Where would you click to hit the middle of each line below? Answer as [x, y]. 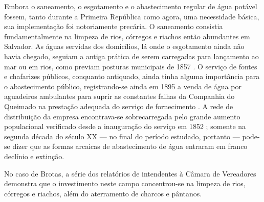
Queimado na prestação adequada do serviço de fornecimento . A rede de [119, 106]
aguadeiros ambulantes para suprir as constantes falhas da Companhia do [119, 96]
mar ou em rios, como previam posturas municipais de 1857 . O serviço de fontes [131, 66]
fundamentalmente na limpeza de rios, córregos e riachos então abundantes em [127, 36]
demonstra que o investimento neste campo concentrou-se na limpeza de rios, [125, 183]
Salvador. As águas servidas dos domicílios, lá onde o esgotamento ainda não [124, 46]
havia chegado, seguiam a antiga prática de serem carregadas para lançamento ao [131, 56]
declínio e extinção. [34, 156]
